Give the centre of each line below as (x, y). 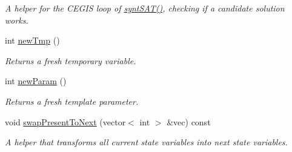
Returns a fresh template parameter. (72, 101)
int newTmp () (32, 40)
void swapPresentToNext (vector (65, 121)
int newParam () (36, 81)
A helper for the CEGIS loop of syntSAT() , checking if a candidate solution (145, 8)
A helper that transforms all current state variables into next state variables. (146, 142)
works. (17, 20)
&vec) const (189, 121)
